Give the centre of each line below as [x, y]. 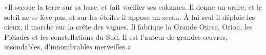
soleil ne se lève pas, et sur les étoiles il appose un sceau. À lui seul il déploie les [130, 17]
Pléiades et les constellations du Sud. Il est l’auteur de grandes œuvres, [116, 36]
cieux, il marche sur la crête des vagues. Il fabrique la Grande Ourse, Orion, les [128, 27]
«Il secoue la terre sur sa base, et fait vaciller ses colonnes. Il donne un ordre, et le [133, 7]
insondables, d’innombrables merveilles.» [68, 47]
